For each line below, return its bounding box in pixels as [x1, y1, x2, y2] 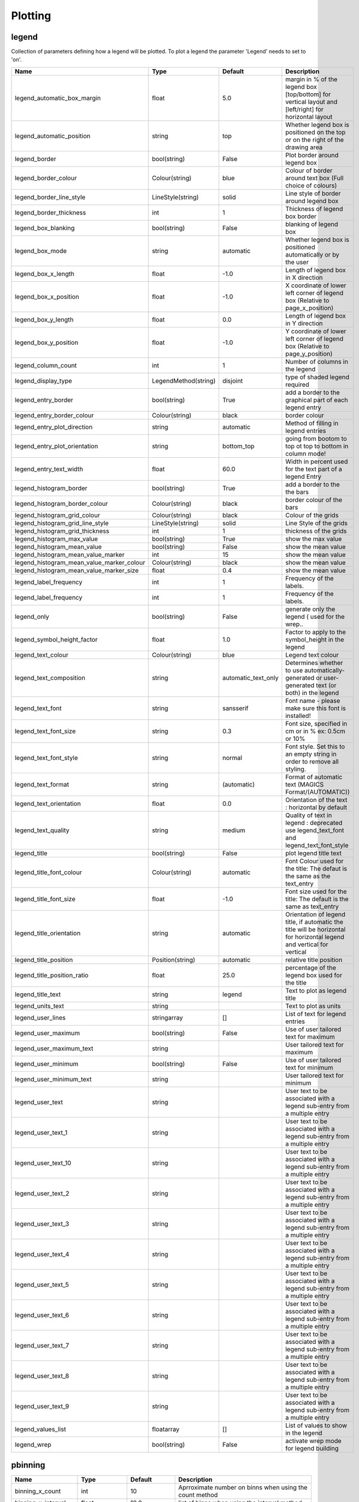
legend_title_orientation [14, 929, 81, 937]
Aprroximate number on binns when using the [178, 1483, 308, 1492]
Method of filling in [285, 419, 339, 427]
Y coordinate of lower [285, 327, 346, 335]
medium [222, 826, 246, 835]
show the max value [285, 535, 342, 543]
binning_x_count [14, 1487, 61, 1495]
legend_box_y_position [14, 338, 79, 347]
